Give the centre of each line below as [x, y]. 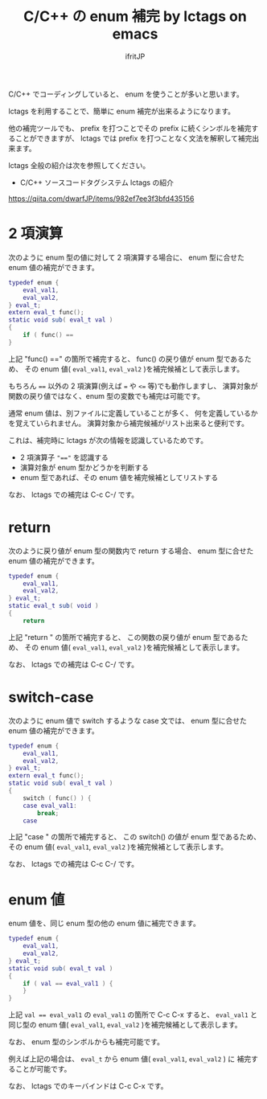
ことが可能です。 [43, 1069]
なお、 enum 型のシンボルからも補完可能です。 [86, 1042]
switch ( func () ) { [57, 798]
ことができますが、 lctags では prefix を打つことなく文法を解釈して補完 [133, 138]
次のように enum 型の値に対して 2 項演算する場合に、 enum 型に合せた [127, 257]
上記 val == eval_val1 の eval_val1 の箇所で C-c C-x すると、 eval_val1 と [133, 1015]
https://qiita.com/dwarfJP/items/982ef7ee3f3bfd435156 [101, 199]
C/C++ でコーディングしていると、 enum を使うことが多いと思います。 [126, 94]
